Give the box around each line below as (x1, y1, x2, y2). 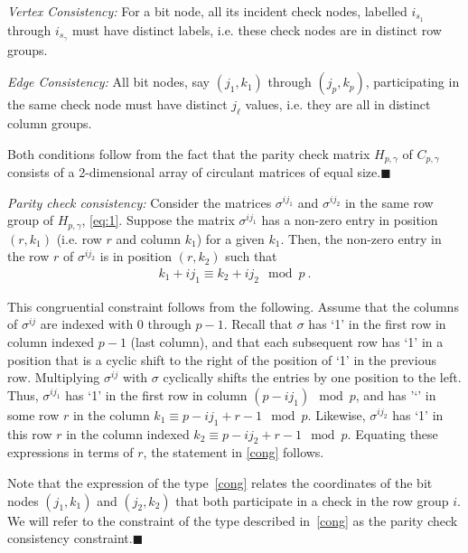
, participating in (365, 72, 460, 91)
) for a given (196, 229, 265, 248)
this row (7, 424, 52, 443)
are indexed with (40, 314, 134, 333)
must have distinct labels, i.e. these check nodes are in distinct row (72, 20, 442, 39)
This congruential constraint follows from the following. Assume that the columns (7, 296, 459, 315)
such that (225, 247, 277, 266)
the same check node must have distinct (7, 95, 228, 114)
